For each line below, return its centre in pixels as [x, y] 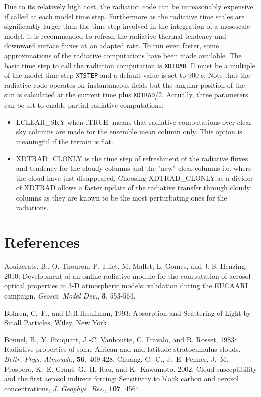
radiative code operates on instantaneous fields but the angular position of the [125, 85]
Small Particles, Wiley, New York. [57, 322]
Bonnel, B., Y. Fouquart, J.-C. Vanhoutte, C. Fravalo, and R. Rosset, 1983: [120, 339]
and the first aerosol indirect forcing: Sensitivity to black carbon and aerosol [121, 379]
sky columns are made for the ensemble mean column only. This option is [129, 131]
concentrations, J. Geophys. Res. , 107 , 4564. [73, 388]
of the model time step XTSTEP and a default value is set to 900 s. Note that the [127, 75]
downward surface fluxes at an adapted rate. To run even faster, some [112, 45]
